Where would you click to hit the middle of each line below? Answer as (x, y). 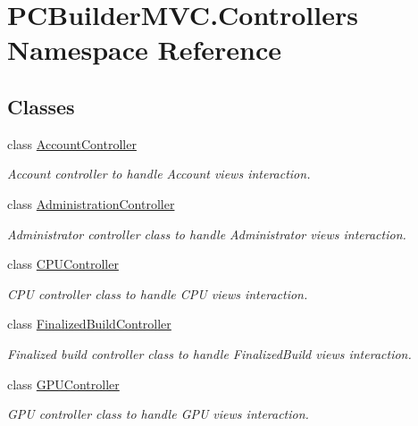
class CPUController (63, 264)
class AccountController (72, 143)
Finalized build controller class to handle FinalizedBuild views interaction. (209, 353)
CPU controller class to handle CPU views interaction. (158, 293)
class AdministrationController (91, 203)
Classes (41, 106)
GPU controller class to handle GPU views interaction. (158, 414)
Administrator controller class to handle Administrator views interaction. (207, 234)
